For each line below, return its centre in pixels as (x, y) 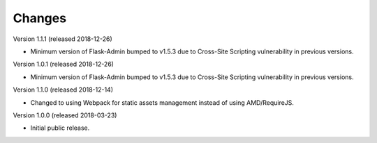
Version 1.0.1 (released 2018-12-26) (64, 64)
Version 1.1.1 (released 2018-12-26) (63, 39)
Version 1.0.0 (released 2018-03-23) (65, 115)
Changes (39, 18)
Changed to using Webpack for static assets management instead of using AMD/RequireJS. (162, 102)
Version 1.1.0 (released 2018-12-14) (63, 90)
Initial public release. (60, 128)
